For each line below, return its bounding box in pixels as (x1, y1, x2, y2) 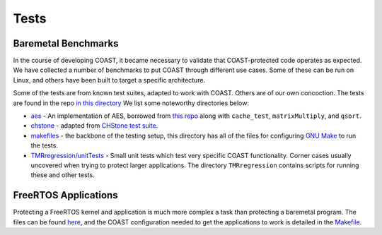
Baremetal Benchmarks (13, 37, 120, 49)
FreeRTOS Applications (13, 189, 118, 201)
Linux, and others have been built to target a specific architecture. (13, 76, 205, 84)
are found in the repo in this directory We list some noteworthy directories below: (13, 99, 250, 107)
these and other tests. (30, 171, 95, 179)
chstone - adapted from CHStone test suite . (30, 121, 158, 130)
